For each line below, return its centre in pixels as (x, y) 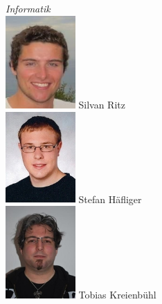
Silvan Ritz (102, 104)
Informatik (28, 8)
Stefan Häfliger (110, 199)
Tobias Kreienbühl (117, 295)
